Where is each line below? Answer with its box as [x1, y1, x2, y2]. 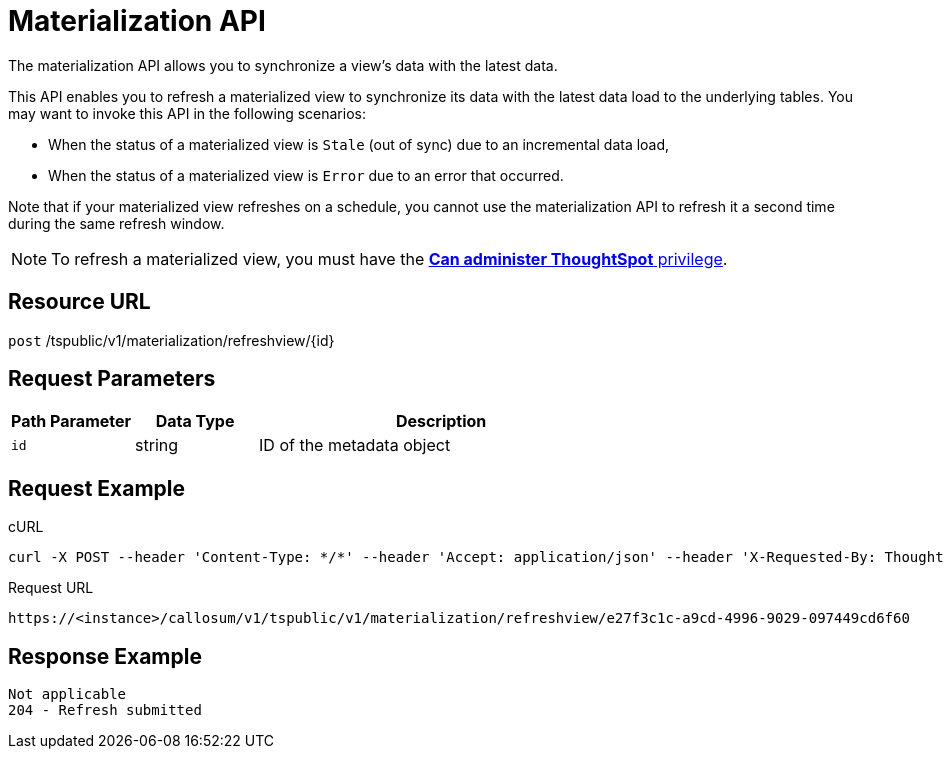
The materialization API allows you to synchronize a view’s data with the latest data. [8, 56, 558, 74]
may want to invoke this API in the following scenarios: [8, 104, 366, 122]
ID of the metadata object [259, 435, 451, 456]
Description [395, 411, 487, 432]
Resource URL [8, 289, 151, 315]
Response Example [8, 643, 202, 669]
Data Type [155, 411, 235, 432]
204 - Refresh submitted [8, 702, 202, 719]
